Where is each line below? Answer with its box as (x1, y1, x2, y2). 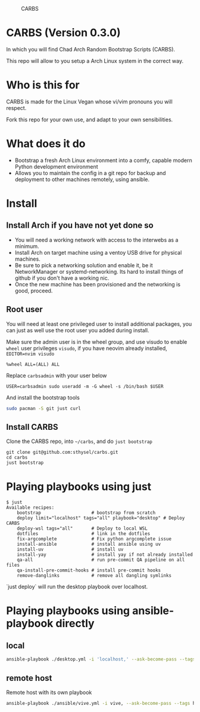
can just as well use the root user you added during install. (6, 326, 149, 334)
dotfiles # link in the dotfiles (17, 531, 151, 537)
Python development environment (14, 163, 98, 170)
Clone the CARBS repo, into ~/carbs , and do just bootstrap (6, 438, 153, 445)
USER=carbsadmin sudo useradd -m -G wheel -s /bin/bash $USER (6, 383, 164, 389)
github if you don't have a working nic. (14, 274, 110, 282)
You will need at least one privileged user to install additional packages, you (6, 320, 192, 328)
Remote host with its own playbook (6, 689, 92, 696)
